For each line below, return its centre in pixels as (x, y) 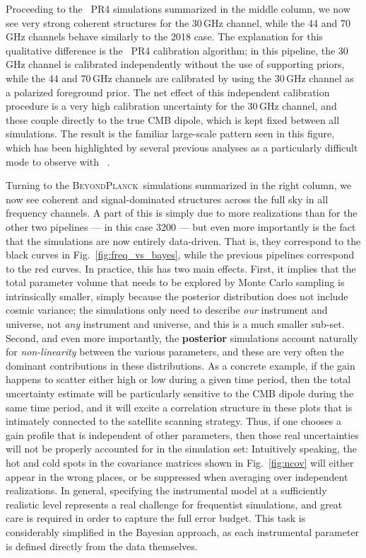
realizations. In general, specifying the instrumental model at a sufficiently (166, 490)
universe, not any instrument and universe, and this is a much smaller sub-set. (175, 324)
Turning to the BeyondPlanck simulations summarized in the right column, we (179, 185)
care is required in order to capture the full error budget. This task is (156, 518)
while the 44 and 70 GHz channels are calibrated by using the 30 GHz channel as (180, 78)
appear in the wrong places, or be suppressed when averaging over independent (177, 476)
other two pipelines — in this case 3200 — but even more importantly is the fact (181, 226)
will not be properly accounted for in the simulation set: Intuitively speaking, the (181, 449)
